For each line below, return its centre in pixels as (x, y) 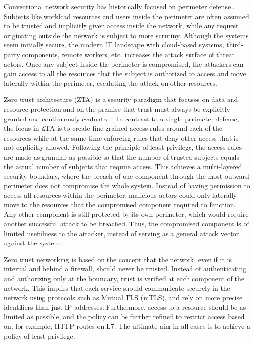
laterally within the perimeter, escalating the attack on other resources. (111, 83)
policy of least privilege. (40, 335)
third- (235, 45)
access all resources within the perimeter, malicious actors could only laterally (121, 195)
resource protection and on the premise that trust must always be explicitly (117, 109)
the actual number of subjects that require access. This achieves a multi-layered (123, 166)
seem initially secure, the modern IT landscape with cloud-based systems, (114, 45)
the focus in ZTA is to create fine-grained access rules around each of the (113, 128)
